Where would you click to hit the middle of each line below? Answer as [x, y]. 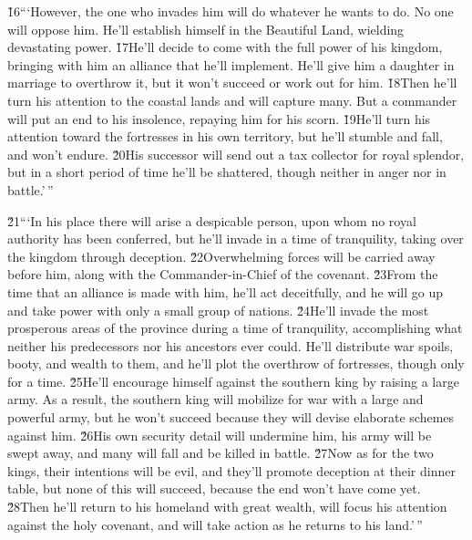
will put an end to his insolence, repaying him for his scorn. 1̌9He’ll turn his [219, 118]
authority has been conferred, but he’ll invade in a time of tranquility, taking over [236, 239]
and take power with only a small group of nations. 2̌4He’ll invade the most [218, 310]
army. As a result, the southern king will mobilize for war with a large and [215, 399]
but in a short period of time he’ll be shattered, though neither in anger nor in [227, 172]
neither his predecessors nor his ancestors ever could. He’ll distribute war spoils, [231, 345]
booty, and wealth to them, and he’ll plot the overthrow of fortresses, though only [236, 363]
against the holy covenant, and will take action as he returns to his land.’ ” [215, 524]
